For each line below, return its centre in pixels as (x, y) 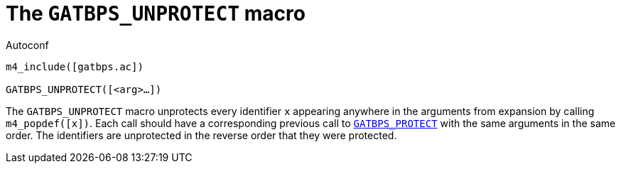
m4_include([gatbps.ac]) (75, 66)
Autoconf (27, 45)
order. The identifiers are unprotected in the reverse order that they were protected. (201, 135)
